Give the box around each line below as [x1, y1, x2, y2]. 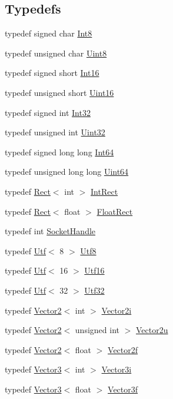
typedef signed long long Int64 [5, 145, 114, 158]
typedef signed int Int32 [5, 106, 91, 118]
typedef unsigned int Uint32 [5, 126, 105, 138]
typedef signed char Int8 [5, 27, 92, 39]
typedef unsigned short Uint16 [5, 86, 114, 98]
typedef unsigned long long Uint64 [5, 165, 129, 178]
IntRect [91, 185, 118, 197]
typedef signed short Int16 [5, 66, 99, 79]
